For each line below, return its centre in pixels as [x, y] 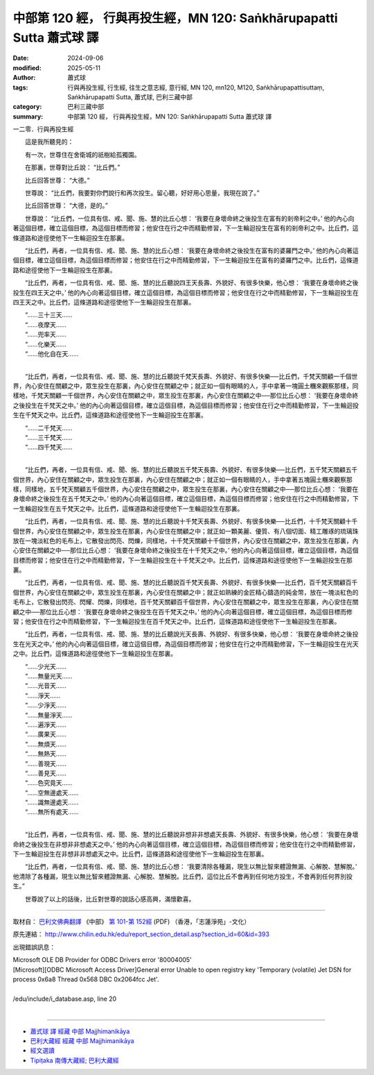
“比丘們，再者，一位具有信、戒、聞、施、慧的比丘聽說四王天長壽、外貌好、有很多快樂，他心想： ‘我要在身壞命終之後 [192, 283]
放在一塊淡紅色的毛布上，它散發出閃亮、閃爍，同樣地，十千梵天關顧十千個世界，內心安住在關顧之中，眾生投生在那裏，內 [186, 541]
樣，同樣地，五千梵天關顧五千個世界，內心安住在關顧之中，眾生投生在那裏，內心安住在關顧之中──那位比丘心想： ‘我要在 [186, 489]
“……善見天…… [46, 773]
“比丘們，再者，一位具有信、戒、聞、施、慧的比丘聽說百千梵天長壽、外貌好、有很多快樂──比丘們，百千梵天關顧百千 [191, 582]
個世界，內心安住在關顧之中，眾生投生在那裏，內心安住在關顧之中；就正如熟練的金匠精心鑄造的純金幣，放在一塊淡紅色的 [186, 592]
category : [27, 107]
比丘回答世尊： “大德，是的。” [66, 205]
